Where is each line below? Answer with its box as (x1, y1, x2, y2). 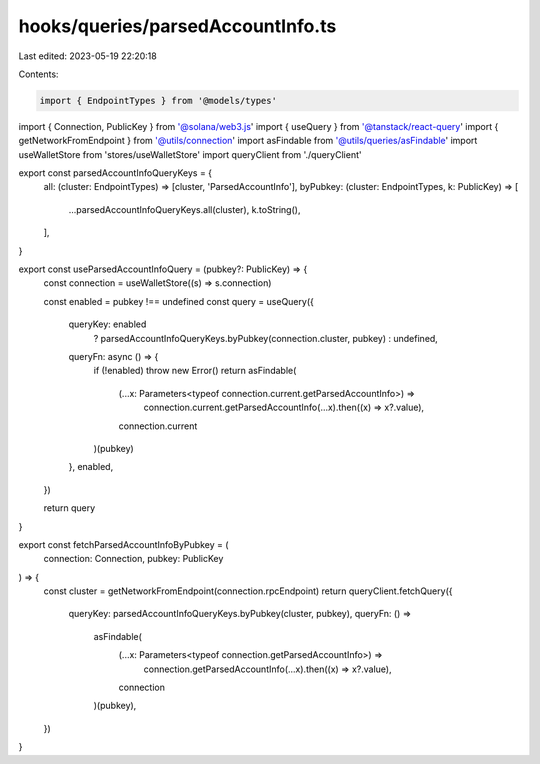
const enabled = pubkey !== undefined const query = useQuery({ (43, 295, 314, 307)
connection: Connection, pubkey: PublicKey (43, 553, 224, 565)
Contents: (18, 68, 59, 80)
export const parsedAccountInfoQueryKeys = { (18, 167, 213, 179)
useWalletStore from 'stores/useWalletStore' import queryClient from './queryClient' (18, 148, 362, 160)
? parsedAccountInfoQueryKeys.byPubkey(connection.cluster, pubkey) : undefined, (93, 332, 439, 344)
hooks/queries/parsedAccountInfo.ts (18, 15, 337, 37)
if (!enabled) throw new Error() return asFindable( (93, 365, 297, 377)
